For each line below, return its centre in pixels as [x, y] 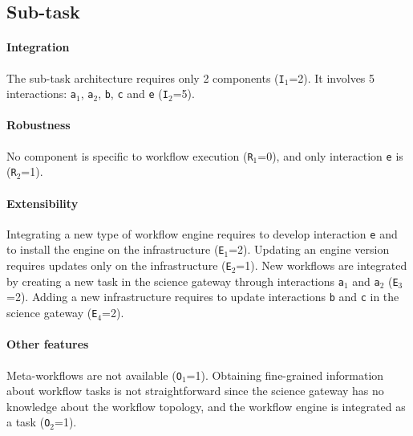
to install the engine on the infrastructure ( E [115, 249]
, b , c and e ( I [133, 94]
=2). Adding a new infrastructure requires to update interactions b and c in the [203, 297]
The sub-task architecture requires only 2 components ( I [146, 77]
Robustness [38, 125]
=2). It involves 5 [332, 77]
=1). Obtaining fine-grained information [285, 375]
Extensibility [43, 203]
